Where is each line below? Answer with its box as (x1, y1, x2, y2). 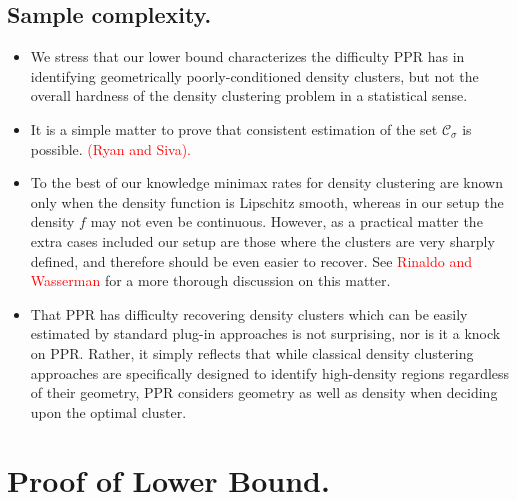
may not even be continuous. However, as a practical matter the (90, 211, 483, 232)
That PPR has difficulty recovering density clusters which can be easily (30, 303, 468, 324)
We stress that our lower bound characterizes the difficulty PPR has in (30, 46, 465, 67)
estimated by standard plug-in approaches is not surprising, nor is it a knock (30, 323, 501, 344)
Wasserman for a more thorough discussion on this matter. (30, 270, 391, 291)
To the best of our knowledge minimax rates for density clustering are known (30, 172, 504, 193)
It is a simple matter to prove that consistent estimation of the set (30, 118, 438, 139)
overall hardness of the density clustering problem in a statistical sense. (30, 85, 468, 106)
